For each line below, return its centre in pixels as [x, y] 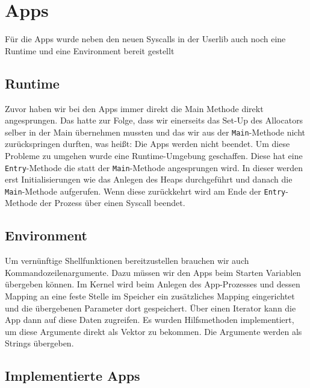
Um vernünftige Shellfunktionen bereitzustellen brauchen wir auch [127, 261]
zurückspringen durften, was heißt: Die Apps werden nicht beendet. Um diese [147, 144]
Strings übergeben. [39, 343]
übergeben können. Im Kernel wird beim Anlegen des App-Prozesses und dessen [153, 284]
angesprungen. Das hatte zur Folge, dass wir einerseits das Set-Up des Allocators [154, 120]
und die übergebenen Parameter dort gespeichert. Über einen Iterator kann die [150, 308]
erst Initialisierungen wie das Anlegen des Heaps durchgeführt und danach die [149, 179]
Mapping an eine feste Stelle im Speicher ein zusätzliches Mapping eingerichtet [150, 296]
